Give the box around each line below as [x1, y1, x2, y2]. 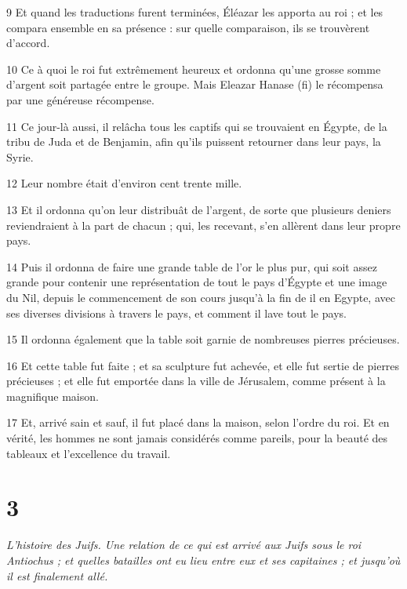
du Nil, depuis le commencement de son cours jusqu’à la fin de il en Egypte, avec [6, 289, 395, 305]
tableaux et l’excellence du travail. [6, 445, 171, 461]
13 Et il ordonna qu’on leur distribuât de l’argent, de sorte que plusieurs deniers [6, 201, 391, 217]
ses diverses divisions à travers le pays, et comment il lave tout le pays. [6, 304, 347, 321]
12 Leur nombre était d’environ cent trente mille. [6, 175, 242, 191]
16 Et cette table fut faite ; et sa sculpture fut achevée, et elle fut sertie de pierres [6, 357, 400, 373]
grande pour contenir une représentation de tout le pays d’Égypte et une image [6, 274, 387, 290]
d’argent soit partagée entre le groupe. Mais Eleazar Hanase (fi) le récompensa [6, 76, 383, 93]
